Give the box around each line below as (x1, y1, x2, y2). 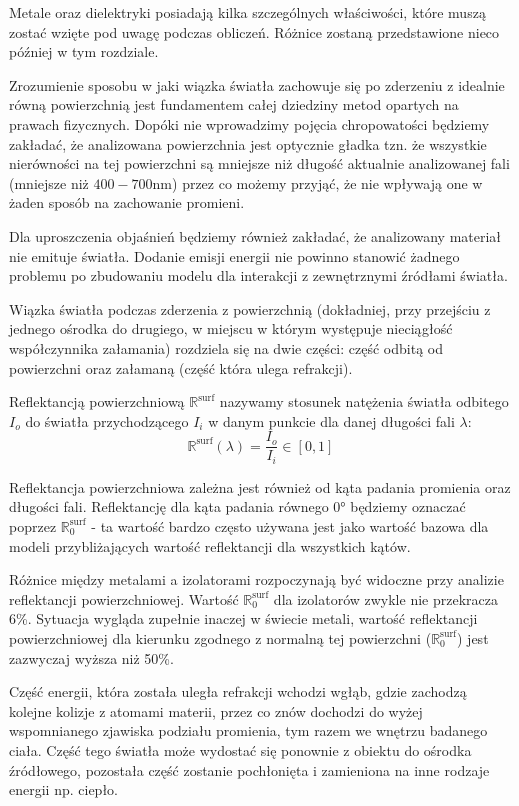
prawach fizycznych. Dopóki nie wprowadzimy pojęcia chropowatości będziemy (9, 113, 490, 134)
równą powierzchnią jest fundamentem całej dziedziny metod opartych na (9, 94, 459, 115)
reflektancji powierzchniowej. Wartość (9, 588, 239, 609)
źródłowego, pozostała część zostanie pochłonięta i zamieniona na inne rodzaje (9, 759, 490, 780)
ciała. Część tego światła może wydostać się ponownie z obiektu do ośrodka (9, 739, 472, 760)
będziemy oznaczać (350, 496, 466, 517)
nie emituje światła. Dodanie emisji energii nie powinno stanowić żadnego (9, 245, 460, 266)
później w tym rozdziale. (9, 41, 159, 62)
